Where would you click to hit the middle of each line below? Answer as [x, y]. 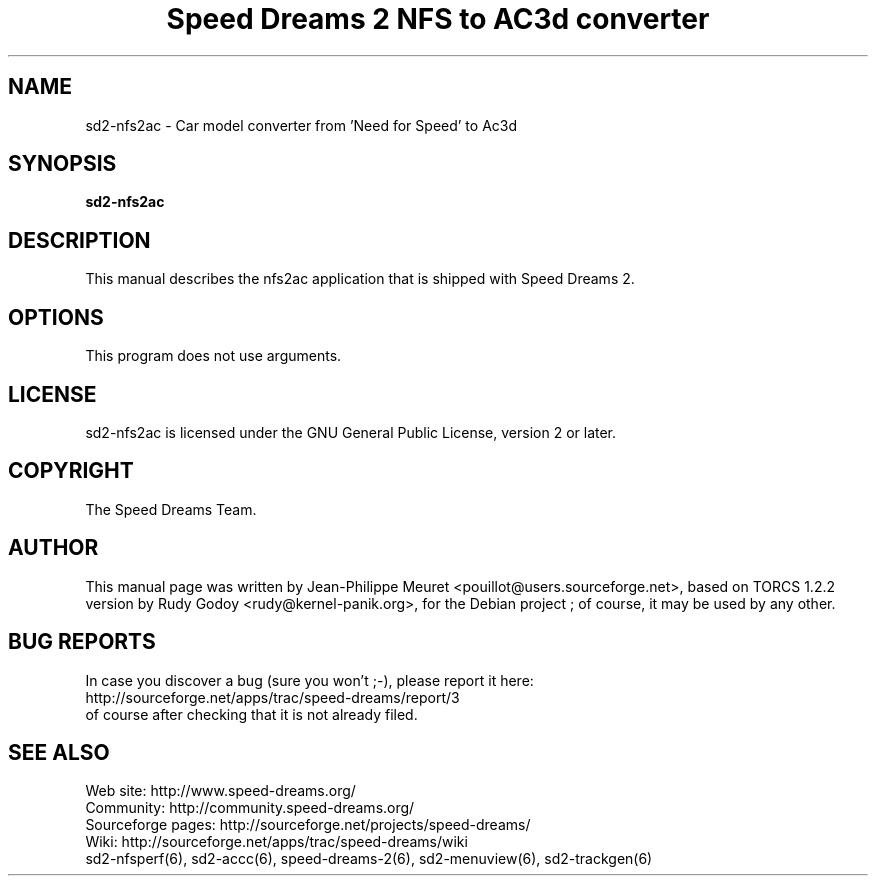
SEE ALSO [59, 752]
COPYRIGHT [71, 471]
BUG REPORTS [82, 642]
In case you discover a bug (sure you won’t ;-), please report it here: [309, 680]
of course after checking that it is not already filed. [251, 714]
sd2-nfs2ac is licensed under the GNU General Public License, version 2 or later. [351, 432]
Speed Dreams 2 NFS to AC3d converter [438, 19]
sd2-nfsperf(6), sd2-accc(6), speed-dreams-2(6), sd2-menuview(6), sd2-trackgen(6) [369, 859]
